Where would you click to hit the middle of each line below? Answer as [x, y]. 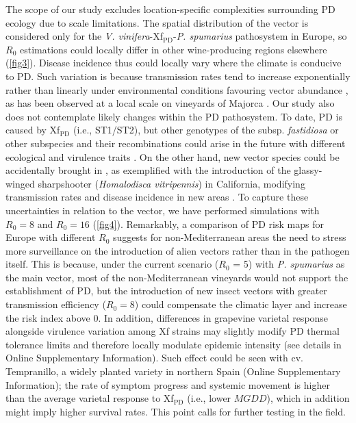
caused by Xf [33, 130]
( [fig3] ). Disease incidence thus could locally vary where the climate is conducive [174, 63]
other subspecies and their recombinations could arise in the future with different [176, 143]
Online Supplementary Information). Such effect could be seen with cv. [154, 358]
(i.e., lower [209, 398]
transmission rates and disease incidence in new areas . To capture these [157, 197]
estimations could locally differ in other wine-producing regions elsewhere [173, 49]
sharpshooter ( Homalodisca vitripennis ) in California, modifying [171, 183]
